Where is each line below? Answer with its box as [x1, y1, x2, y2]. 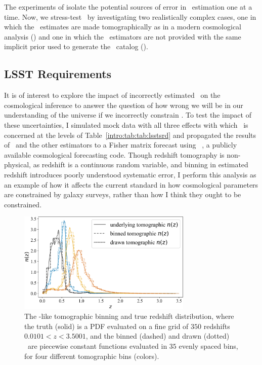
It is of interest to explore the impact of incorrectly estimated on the [4, 90, 221, 100]
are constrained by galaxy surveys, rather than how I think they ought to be [4, 189, 241, 200]
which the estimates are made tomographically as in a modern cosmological [4, 21, 241, 32]
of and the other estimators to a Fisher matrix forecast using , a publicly [4, 139, 237, 150]
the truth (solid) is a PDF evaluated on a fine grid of [24, 320, 189, 331]
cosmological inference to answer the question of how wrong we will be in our [4, 99, 243, 110]
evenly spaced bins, [179, 340, 238, 351]
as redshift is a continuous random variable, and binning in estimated [33, 159, 248, 170]
